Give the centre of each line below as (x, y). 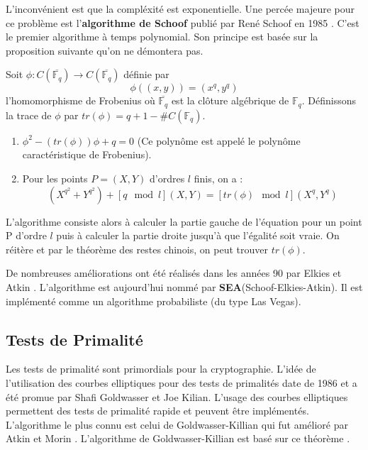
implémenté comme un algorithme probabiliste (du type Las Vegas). (154, 301)
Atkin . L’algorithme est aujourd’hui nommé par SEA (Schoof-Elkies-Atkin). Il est (184, 286)
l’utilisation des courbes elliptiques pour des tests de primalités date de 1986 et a (182, 382)
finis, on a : (218, 179)
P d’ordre (26, 235)
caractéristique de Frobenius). (87, 154)
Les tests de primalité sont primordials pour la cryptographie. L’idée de (161, 369)
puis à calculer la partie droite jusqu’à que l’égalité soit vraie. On (198, 235)
